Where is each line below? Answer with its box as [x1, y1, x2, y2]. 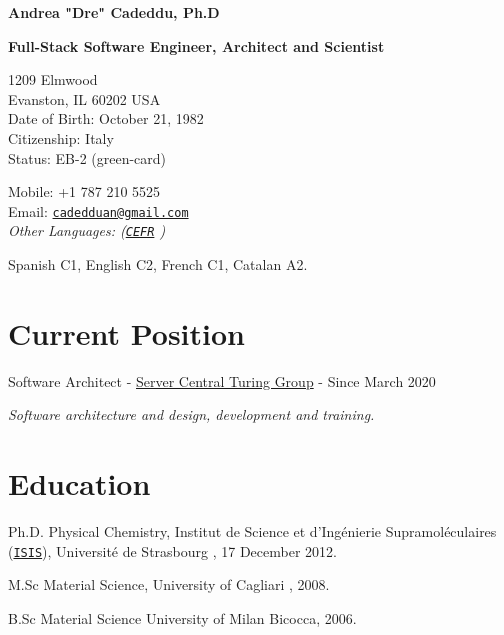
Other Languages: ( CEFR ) [8, 220, 166, 241]
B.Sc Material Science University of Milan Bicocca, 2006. [8, 607, 357, 628]
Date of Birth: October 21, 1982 [8, 108, 204, 129]
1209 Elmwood [8, 69, 98, 90]
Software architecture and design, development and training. [8, 404, 375, 425]
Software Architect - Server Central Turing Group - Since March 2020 [8, 370, 436, 391]
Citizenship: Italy [8, 127, 114, 148]
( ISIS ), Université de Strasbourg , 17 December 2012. [8, 540, 337, 561]
